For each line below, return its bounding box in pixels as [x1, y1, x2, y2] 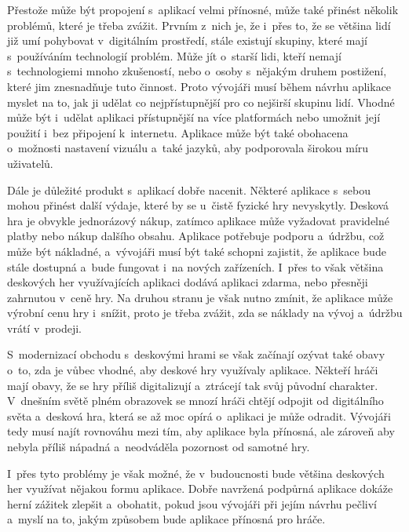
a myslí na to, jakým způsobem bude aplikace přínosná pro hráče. [7, 511, 326, 527]
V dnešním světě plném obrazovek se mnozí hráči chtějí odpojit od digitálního [7, 392, 384, 409]
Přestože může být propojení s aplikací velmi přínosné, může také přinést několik [7, 2, 399, 17]
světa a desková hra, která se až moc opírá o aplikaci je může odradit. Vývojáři [7, 407, 391, 424]
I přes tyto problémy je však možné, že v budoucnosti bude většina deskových [7, 465, 385, 481]
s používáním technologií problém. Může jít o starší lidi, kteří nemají [7, 47, 341, 64]
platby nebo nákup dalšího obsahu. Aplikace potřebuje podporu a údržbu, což [7, 228, 385, 244]
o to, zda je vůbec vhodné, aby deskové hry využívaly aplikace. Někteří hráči [7, 362, 378, 378]
